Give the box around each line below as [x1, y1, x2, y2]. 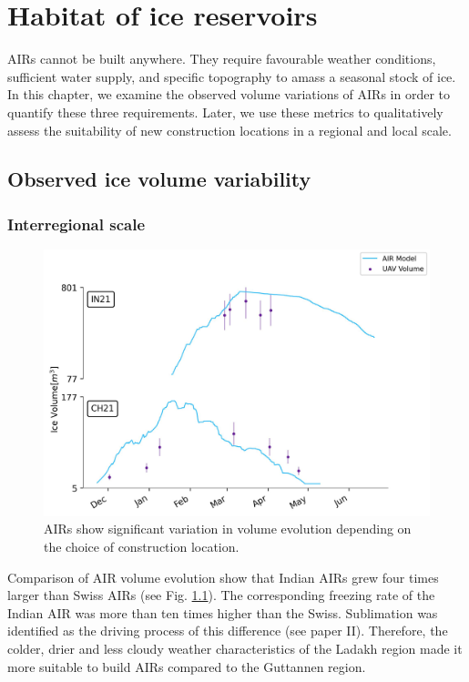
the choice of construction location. [44, 537, 240, 556]
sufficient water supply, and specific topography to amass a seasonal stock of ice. [7, 66, 456, 86]
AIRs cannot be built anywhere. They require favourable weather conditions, [7, 49, 436, 68]
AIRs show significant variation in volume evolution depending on [44, 519, 412, 538]
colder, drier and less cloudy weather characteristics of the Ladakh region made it [7, 638, 463, 657]
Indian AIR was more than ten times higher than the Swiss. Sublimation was [7, 603, 438, 622]
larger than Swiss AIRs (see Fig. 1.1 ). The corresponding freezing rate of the [7, 585, 435, 605]
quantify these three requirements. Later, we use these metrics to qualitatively [7, 102, 444, 121]
